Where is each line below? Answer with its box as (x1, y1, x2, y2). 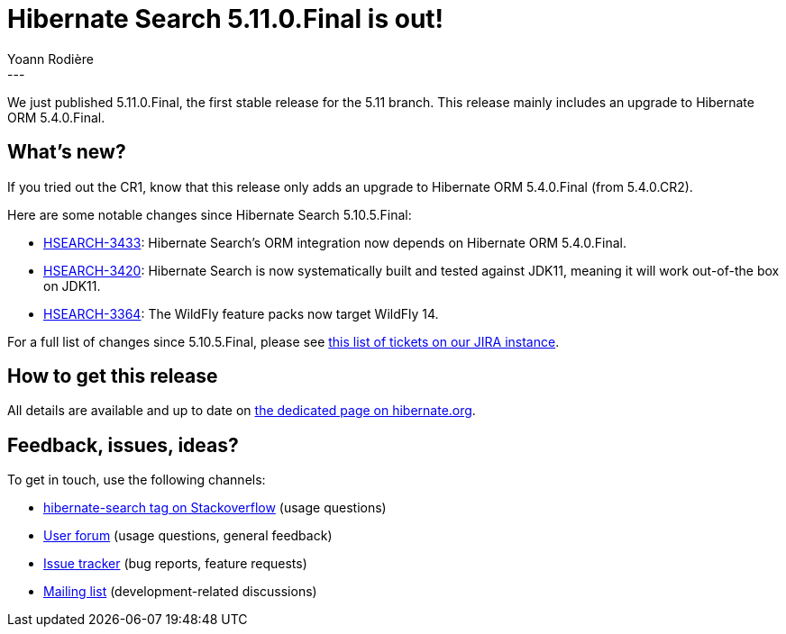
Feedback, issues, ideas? (7, 433, 239, 457)
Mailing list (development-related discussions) (43, 584, 317, 600)
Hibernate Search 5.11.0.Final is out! (7, 4, 444, 34)
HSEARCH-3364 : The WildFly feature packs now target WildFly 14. (43, 305, 439, 322)
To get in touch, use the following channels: (7, 472, 266, 488)
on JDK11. (43, 277, 101, 294)
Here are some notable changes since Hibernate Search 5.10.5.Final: (7, 206, 412, 222)
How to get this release (7, 365, 218, 388)
